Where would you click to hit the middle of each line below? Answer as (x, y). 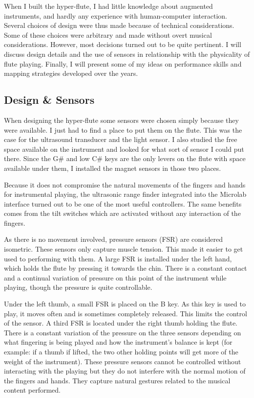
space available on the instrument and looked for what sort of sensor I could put (124, 149)
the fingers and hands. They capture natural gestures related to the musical (117, 380)
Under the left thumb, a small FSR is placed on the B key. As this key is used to (125, 304)
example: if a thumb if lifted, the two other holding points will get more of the (121, 352)
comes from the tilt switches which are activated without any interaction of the (122, 213)
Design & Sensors (49, 100)
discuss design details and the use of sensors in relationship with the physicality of (127, 54)
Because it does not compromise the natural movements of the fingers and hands (125, 184)
